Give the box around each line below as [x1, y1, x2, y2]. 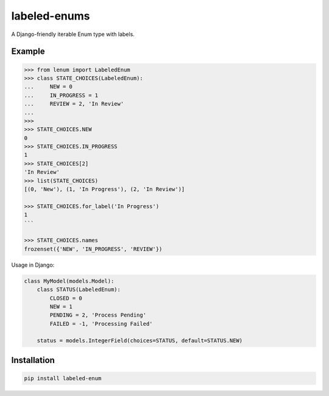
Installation [11, 355, 55, 365]
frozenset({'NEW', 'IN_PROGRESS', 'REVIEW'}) [24, 245, 163, 253]
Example [11, 46, 45, 57]
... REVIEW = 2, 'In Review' [24, 101, 124, 107]
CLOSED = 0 [49, 295, 82, 301]
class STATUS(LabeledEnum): [37, 286, 121, 293]
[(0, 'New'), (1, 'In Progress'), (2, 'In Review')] [24, 186, 185, 193]
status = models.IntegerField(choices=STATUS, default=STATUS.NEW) [37, 337, 243, 344]
